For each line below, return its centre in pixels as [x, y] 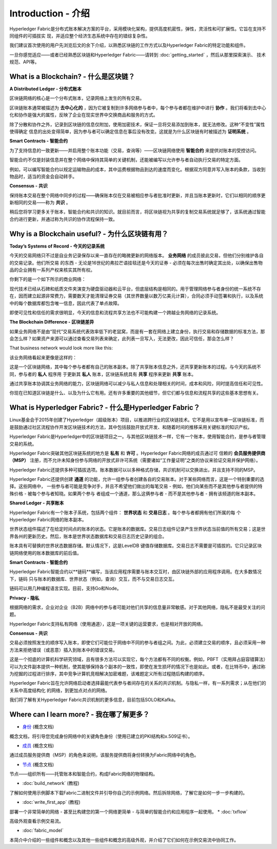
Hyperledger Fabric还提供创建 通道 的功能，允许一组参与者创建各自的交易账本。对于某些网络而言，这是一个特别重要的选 [137, 479]
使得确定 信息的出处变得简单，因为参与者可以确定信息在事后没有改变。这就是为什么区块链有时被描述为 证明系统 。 [130, 131]
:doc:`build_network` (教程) [51, 783]
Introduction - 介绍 [50, 13]
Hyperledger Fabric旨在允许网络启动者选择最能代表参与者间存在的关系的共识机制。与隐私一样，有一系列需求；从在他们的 [138, 683]
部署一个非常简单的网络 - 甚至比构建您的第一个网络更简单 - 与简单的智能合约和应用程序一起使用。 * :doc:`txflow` [129, 812]
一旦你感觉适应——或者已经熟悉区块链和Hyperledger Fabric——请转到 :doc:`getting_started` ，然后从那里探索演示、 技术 [138, 54]
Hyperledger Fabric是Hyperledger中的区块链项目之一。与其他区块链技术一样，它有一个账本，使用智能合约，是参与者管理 [138, 437]
